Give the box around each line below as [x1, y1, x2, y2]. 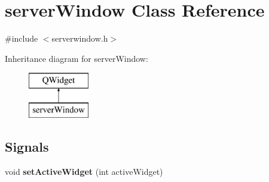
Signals [5, 137, 49, 155]
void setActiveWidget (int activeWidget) [5, 165, 163, 177]
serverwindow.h [51, 32, 108, 45]
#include [5, 32, 38, 45]
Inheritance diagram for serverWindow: [5, 52, 148, 64]
